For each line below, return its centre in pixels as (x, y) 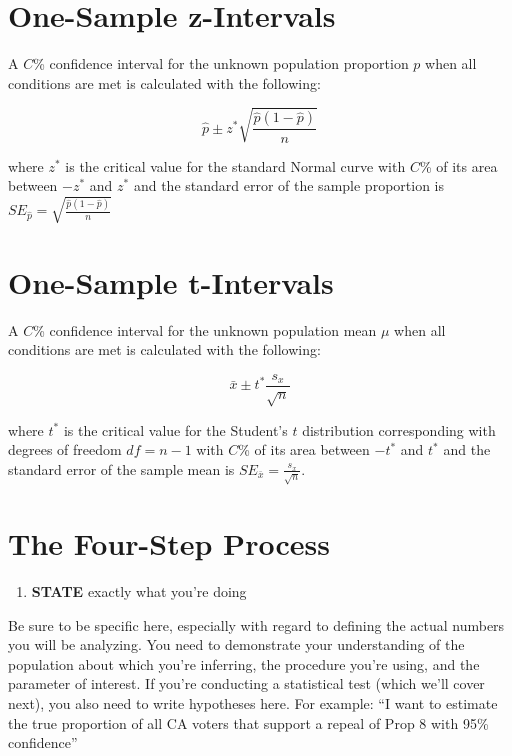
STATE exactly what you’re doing (139, 591)
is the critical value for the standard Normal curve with (235, 165)
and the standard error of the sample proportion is (288, 185)
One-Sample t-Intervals (171, 281)
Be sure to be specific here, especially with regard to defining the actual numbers (256, 624)
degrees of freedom (65, 449)
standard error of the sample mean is (121, 468)
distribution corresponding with (399, 429)
